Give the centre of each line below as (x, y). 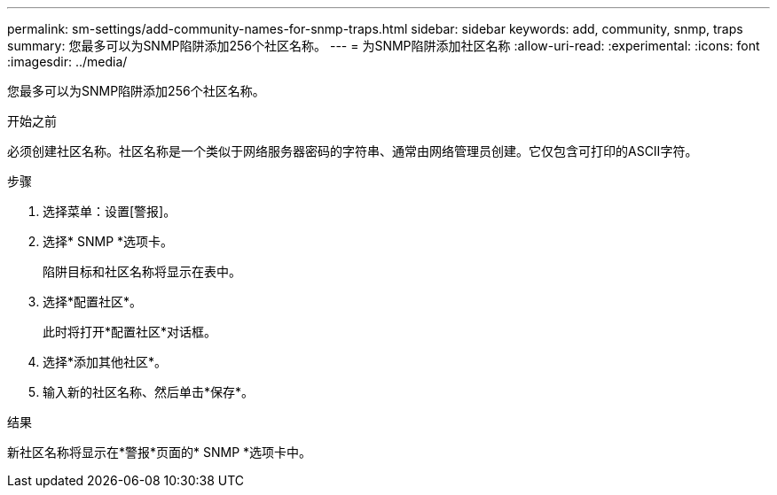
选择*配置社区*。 (93, 302)
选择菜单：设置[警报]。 (110, 211)
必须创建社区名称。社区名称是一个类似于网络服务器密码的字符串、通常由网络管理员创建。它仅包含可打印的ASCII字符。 (353, 151)
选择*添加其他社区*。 (105, 362)
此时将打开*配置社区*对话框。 (130, 332)
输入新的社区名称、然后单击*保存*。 (149, 392)
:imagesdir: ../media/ (67, 62)
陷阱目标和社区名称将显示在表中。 (142, 271)
